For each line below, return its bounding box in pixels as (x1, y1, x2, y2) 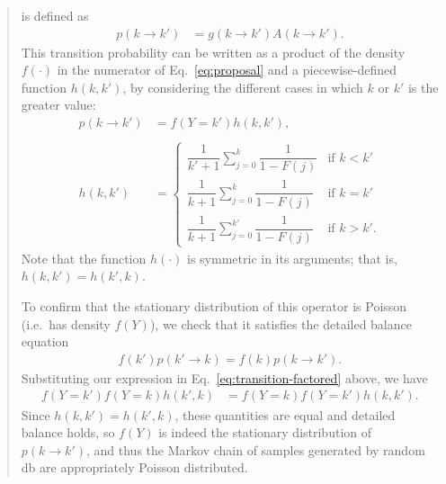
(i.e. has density (21, 314, 111, 333)
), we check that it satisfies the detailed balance (149, 314, 412, 333)
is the (407, 77, 439, 96)
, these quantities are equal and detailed (174, 405, 396, 424)
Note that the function (21, 248, 147, 267)
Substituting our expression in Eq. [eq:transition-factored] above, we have (21, 368, 428, 387)
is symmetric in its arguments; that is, (187, 248, 397, 267)
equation (21, 332, 69, 351)
